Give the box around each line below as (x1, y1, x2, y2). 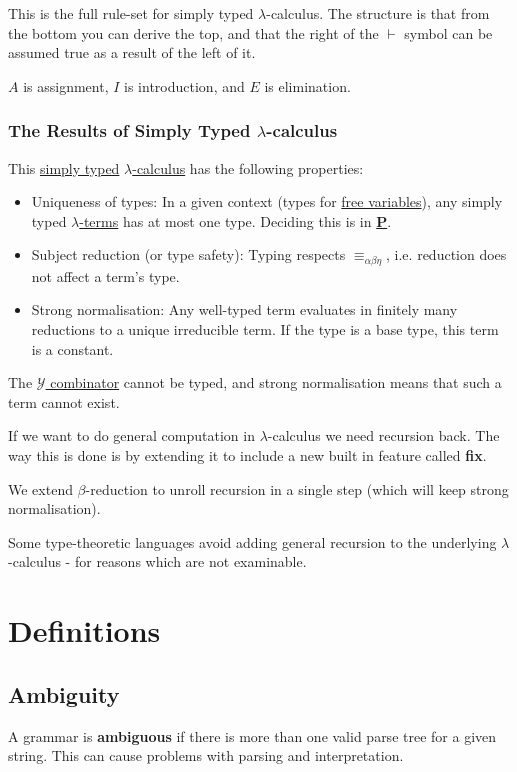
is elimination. (264, 75, 351, 96)
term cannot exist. (8, 391, 120, 412)
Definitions (8, 610, 161, 651)
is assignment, (23, 75, 109, 96)
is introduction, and (124, 75, 245, 96)
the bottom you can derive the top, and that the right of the (8, 22, 379, 43)
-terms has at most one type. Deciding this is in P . (79, 210, 392, 231)
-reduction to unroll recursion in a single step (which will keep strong (85, 478, 509, 499)
